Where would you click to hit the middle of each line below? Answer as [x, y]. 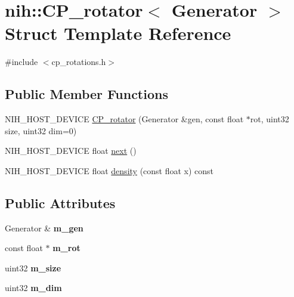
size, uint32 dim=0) [41, 130]
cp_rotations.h [79, 62]
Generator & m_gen [44, 228]
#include [21, 62]
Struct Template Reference [118, 33]
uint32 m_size [33, 267]
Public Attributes [60, 202]
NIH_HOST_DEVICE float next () [71, 151]
